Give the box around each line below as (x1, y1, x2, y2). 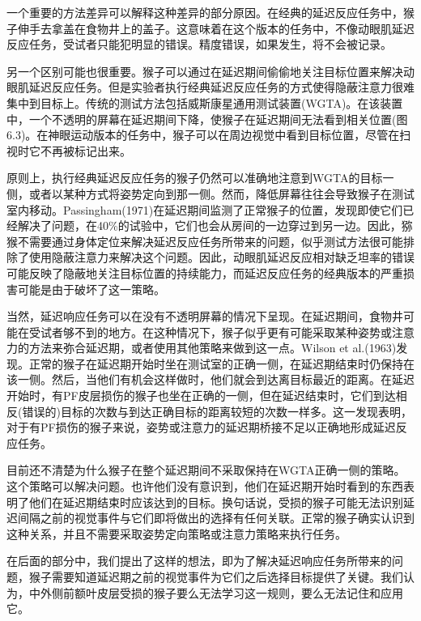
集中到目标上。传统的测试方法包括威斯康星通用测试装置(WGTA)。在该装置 (6, 94, 403, 111)
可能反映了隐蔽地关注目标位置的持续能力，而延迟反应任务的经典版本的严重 (6, 264, 403, 281)
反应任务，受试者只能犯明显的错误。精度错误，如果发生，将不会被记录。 (6, 36, 392, 53)
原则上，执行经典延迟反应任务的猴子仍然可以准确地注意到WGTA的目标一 (6, 169, 394, 186)
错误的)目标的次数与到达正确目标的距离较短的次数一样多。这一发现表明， (22, 402, 412, 419)
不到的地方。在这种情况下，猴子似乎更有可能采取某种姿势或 (74, 323, 392, 340)
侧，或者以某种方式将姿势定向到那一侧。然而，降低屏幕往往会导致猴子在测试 (6, 185, 415, 202)
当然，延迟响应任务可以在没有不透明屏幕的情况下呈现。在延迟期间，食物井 (6, 308, 403, 325)
